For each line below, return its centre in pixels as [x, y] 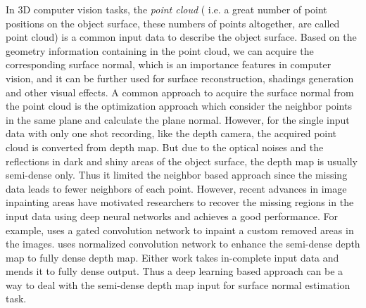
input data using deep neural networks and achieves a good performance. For [172, 216]
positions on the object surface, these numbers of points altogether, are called [173, 23]
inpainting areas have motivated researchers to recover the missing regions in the [180, 202]
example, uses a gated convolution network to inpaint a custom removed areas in [180, 230]
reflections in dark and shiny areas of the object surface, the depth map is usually [182, 161]
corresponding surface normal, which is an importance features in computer [169, 64]
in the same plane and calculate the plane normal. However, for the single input [178, 119]
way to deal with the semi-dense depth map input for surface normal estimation [178, 284]
